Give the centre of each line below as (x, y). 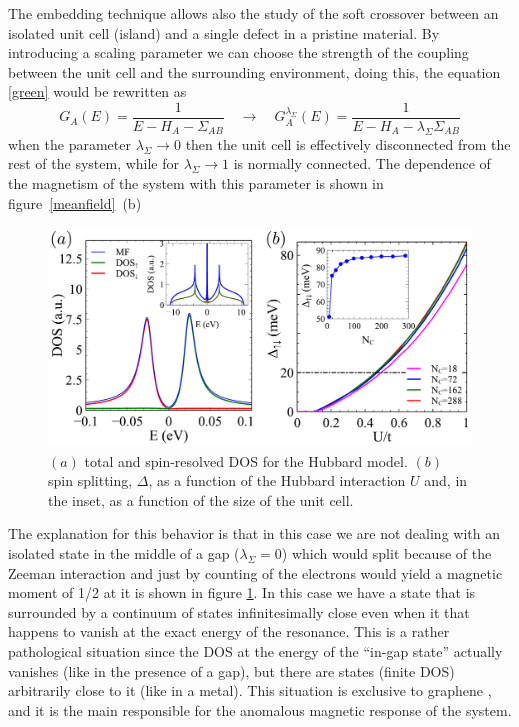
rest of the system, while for (94, 163)
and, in (446, 480)
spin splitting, (90, 480)
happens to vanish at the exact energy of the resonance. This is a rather (229, 631)
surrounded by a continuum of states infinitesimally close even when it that (239, 611)
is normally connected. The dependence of (362, 163)
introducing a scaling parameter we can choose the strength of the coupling (238, 52)
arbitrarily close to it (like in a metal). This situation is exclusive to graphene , (250, 690)
